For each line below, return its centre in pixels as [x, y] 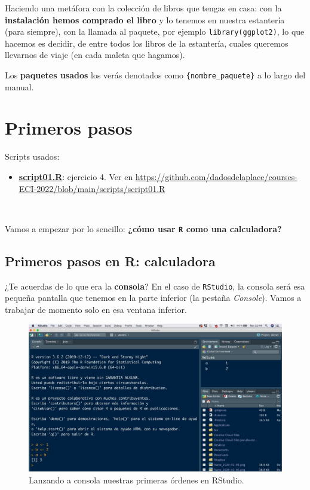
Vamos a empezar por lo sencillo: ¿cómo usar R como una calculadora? [143, 228]
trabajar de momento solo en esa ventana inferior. [96, 309]
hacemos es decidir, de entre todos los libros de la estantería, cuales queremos [147, 43]
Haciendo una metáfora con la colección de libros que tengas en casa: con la [143, 8]
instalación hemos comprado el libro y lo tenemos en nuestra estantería [145, 19]
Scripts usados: [32, 156]
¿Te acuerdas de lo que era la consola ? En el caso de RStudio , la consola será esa [155, 286]
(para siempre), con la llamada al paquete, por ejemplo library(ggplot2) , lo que [155, 31]
